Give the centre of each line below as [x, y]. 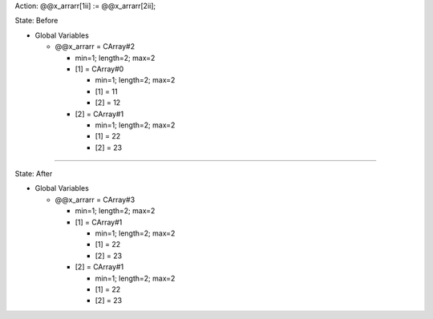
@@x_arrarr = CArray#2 [95, 46]
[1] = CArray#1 [99, 222]
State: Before [36, 21]
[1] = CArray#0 [99, 69]
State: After [34, 174]
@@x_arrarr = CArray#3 [95, 200]
